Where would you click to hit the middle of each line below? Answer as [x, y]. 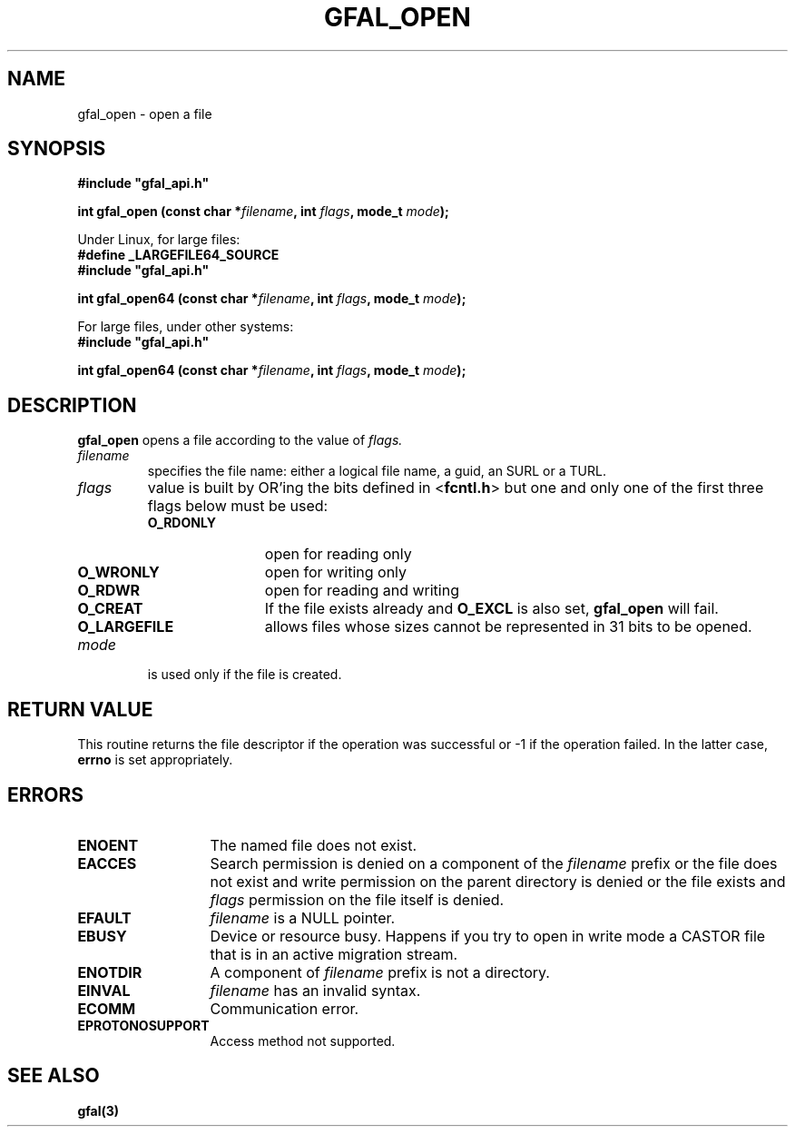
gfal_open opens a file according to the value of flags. [240, 440]
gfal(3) [98, 1110]
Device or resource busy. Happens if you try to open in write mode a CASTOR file [488, 936]
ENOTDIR [110, 972]
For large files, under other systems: [186, 327]
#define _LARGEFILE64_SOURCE [178, 255]
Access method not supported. [303, 1040]
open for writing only [336, 572]
